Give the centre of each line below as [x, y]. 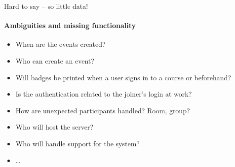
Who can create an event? [55, 60]
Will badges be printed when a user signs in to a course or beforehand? [123, 77]
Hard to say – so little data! [46, 6]
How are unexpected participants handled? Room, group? [103, 110]
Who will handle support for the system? [78, 143]
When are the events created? [60, 44]
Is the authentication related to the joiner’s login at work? [104, 94]
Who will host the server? [55, 127]
